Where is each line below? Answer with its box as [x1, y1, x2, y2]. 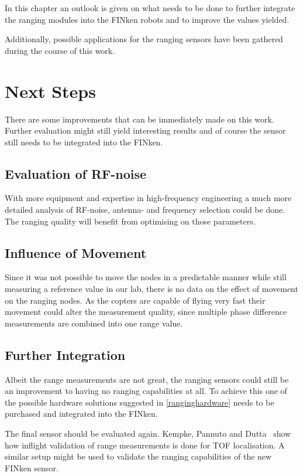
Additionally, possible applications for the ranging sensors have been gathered [5, 33, 283, 45]
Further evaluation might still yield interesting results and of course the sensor [5, 124, 286, 137]
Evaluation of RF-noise [5, 164, 147, 182]
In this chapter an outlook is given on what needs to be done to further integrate [5, 2, 295, 13]
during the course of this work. [5, 44, 115, 56]
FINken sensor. [5, 461, 58, 474]
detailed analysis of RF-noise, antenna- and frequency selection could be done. [5, 203, 285, 216]
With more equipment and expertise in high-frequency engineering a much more [5, 192, 292, 204]
